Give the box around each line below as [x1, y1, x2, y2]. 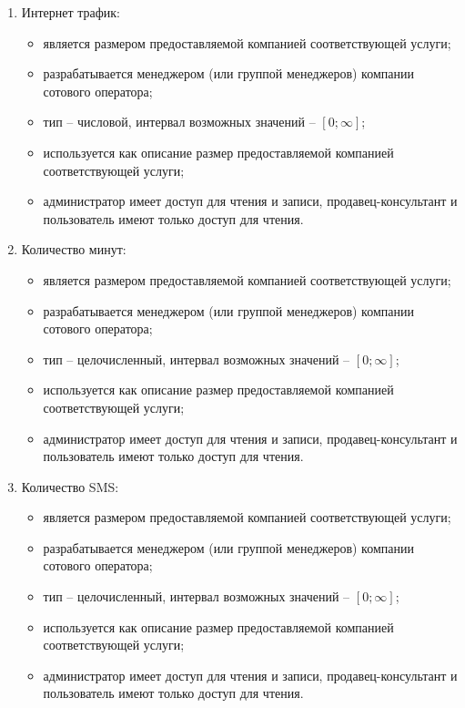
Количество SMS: [21, 477, 119, 496]
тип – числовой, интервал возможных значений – [43, 112, 316, 131]
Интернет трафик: [21, 3, 120, 21]
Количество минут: [21, 240, 126, 259]
